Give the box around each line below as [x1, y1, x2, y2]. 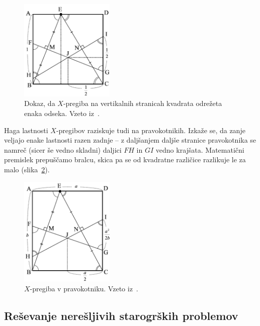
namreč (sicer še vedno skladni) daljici [4, 144, 122, 155]
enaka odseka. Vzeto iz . [24, 108, 100, 119]
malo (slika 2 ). [4, 164, 50, 175]
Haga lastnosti [4, 125, 48, 135]
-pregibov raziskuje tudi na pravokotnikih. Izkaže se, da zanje [56, 125, 245, 135]
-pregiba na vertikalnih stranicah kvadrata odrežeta [63, 98, 222, 108]
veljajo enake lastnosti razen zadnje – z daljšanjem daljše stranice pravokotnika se [4, 135, 256, 145]
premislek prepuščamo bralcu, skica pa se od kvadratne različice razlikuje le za [4, 154, 246, 165]
